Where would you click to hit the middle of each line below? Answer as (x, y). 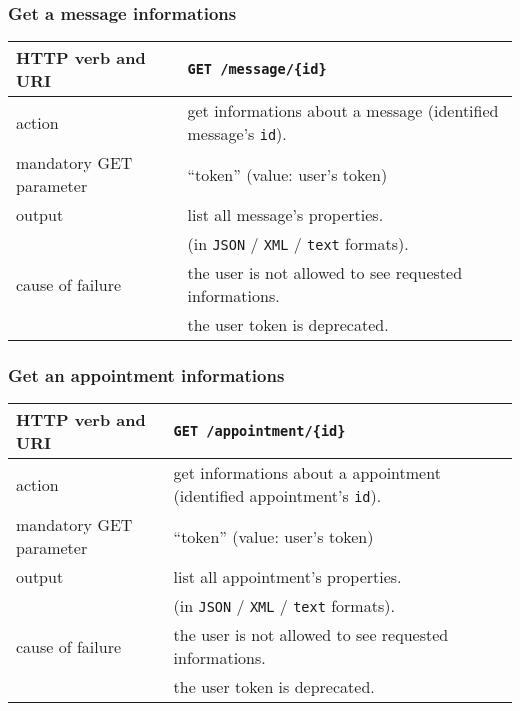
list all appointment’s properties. (287, 577)
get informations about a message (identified (343, 111)
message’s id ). (237, 134)
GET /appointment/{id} (259, 431)
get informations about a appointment (307, 473)
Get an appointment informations (146, 375)
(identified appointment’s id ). (277, 496)
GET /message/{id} (257, 69)
